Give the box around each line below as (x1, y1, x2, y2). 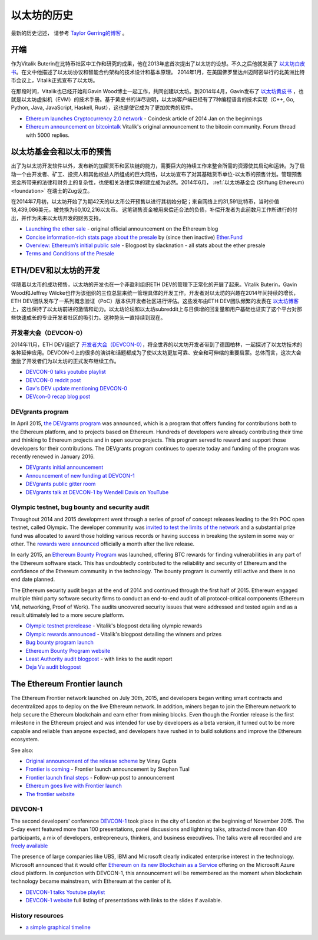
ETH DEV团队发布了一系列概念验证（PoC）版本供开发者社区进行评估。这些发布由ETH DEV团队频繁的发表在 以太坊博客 (11, 298, 299, 305)
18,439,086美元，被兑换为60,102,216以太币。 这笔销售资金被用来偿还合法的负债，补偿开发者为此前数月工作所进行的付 (11, 206, 297, 213)
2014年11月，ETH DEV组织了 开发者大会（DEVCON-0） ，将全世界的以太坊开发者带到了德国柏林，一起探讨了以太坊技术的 (11, 341, 303, 348)
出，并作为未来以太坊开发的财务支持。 (11, 214, 104, 221)
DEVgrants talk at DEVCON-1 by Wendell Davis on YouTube (25, 488, 169, 495)
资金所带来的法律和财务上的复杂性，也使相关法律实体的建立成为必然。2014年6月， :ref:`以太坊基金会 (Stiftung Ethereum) (11, 179, 304, 186)
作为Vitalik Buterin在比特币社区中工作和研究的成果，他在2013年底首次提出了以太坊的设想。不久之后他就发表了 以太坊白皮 (11, 60, 306, 67)
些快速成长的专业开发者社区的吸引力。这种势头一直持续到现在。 (11, 314, 166, 321)
